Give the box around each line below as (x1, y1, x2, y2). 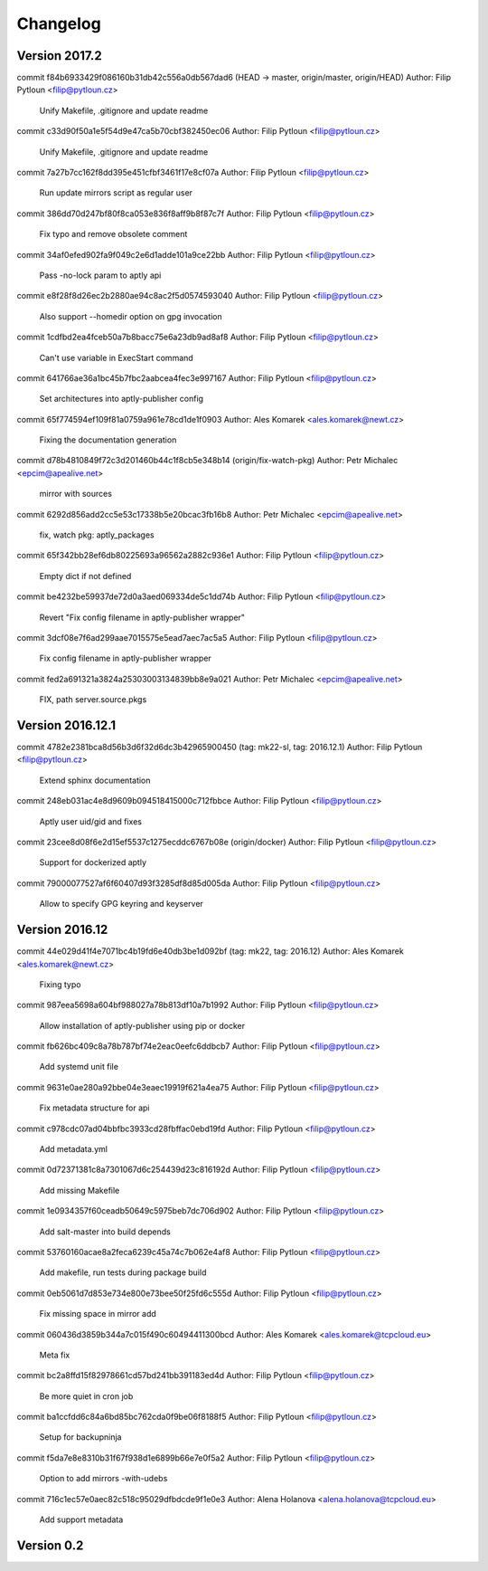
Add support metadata (39, 1514, 124, 1525)
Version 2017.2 (16, 48, 103, 63)
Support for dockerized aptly (39, 857, 147, 868)
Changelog (16, 14, 101, 33)
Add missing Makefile (39, 1185, 120, 1195)
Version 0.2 (16, 1538, 84, 1553)
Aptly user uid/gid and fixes (39, 815, 142, 827)
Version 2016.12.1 (16, 718, 117, 733)
